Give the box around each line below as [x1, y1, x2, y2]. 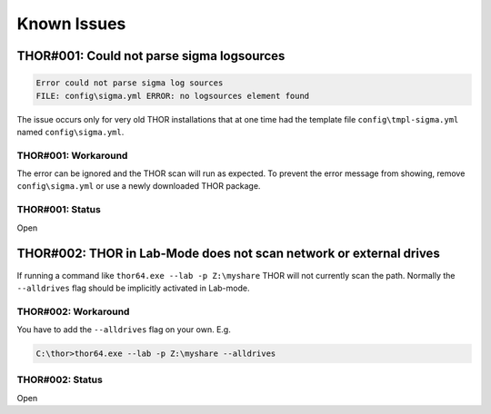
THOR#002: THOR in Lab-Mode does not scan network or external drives [16, 246, 440, 261]
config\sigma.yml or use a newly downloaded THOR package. [16, 181, 261, 192]
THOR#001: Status [16, 203, 102, 216]
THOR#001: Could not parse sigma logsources [16, 48, 286, 64]
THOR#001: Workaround [16, 149, 128, 162]
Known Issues [16, 14, 126, 34]
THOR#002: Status [16, 373, 104, 386]
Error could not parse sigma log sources [35, 78, 224, 88]
